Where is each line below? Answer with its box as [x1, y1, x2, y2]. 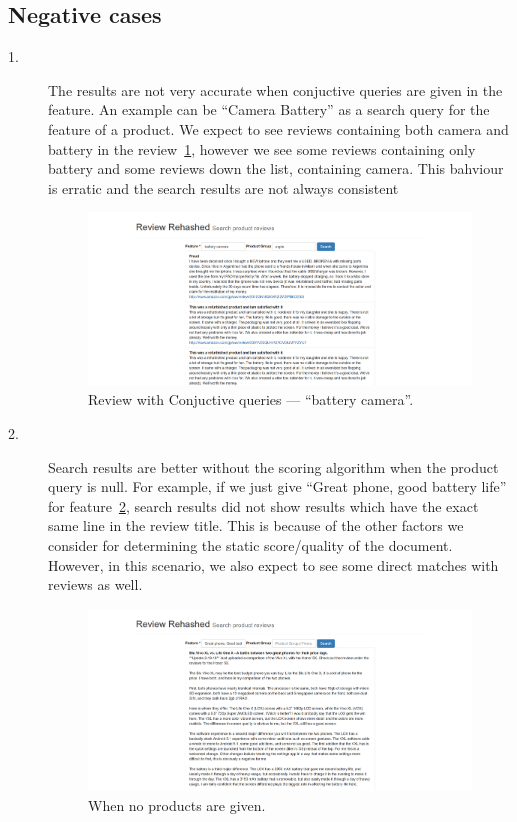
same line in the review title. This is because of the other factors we [48, 515, 464, 536]
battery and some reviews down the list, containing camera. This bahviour [48, 158, 504, 179]
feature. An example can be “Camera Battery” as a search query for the [48, 99, 490, 120]
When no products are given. [88, 794, 266, 815]
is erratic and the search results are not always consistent [48, 177, 399, 198]
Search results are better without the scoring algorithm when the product [48, 456, 499, 477]
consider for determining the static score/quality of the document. [48, 534, 453, 555]
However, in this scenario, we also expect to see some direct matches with [48, 554, 499, 575]
